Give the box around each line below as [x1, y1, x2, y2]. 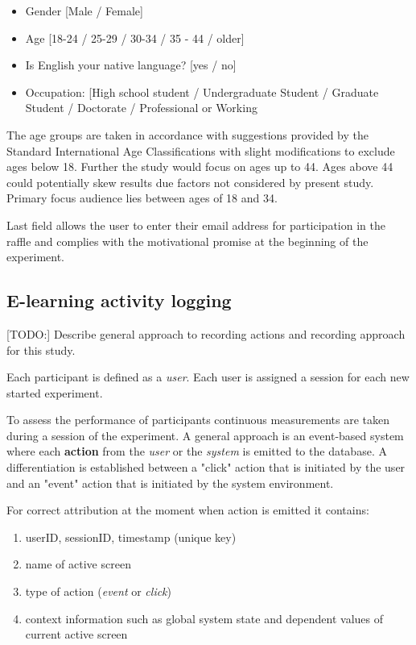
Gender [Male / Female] [25, 2, 143, 19]
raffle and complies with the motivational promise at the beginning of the [6, 232, 369, 249]
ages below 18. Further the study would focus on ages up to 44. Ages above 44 [6, 158, 393, 175]
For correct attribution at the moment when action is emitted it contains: [6, 501, 369, 518]
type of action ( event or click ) [25, 583, 172, 600]
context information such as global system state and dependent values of [25, 610, 384, 626]
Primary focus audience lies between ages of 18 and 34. [6, 189, 278, 206]
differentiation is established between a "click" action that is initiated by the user [6, 459, 406, 476]
